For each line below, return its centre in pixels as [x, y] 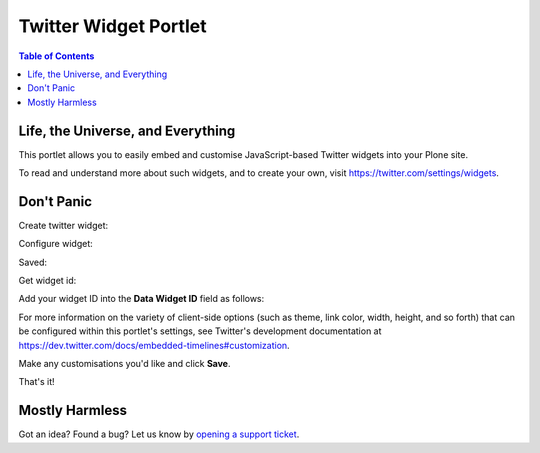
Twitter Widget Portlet [112, 26]
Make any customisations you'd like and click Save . [124, 364]
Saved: [33, 262]
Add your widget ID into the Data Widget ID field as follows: [141, 299]
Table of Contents [56, 56]
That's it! [36, 382]
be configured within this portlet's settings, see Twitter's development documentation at [200, 331]
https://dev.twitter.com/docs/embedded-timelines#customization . [154, 345]
